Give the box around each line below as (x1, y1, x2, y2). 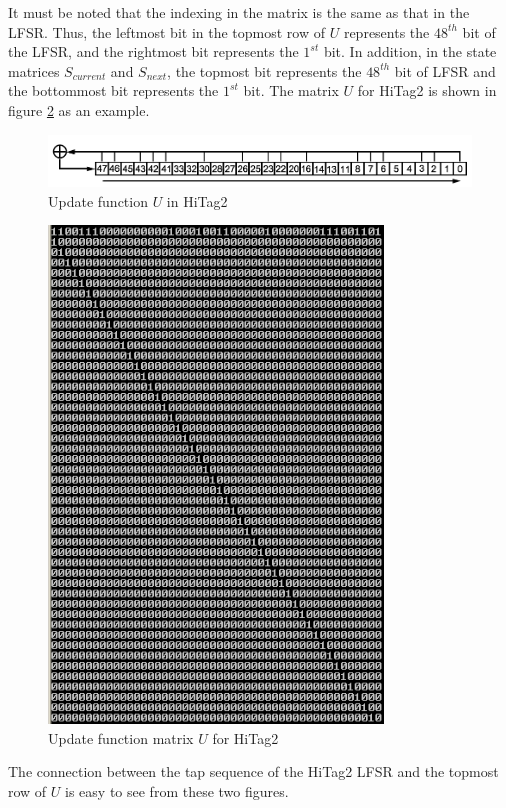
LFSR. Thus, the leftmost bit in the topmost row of (8, 21, 326, 42)
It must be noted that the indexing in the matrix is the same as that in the (8, 2, 470, 22)
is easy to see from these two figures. (65, 780, 289, 801)
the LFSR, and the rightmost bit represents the (8, 41, 299, 62)
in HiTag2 (166, 190, 228, 211)
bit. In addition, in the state (323, 41, 497, 62)
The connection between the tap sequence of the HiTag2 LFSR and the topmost (8, 761, 499, 782)
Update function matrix (48, 727, 194, 748)
